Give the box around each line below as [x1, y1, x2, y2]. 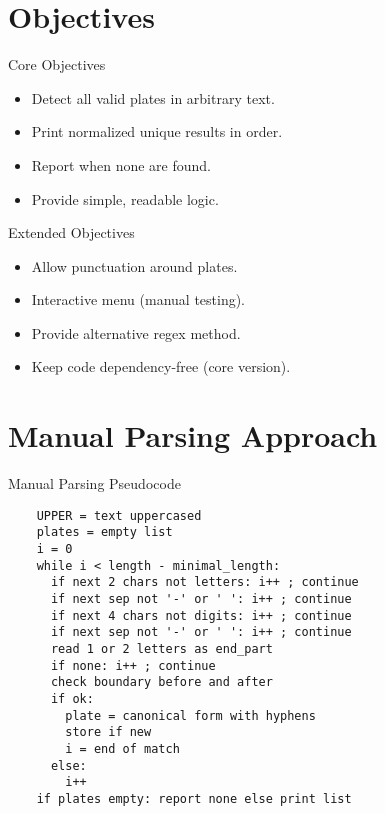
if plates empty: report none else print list [36, 791, 352, 806]
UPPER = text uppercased [36, 508, 202, 523]
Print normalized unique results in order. [31, 121, 283, 142]
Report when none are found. [31, 154, 211, 175]
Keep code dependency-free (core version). [31, 356, 291, 377]
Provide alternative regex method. [31, 322, 241, 343]
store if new [65, 725, 152, 740]
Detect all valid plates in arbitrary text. [31, 87, 275, 108]
